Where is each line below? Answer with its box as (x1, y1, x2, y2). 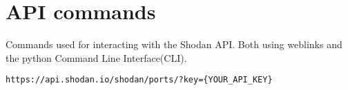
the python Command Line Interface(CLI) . (6, 50, 187, 65)
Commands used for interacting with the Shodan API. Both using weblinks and (6, 37, 342, 52)
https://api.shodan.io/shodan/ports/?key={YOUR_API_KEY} (6, 75, 273, 85)
